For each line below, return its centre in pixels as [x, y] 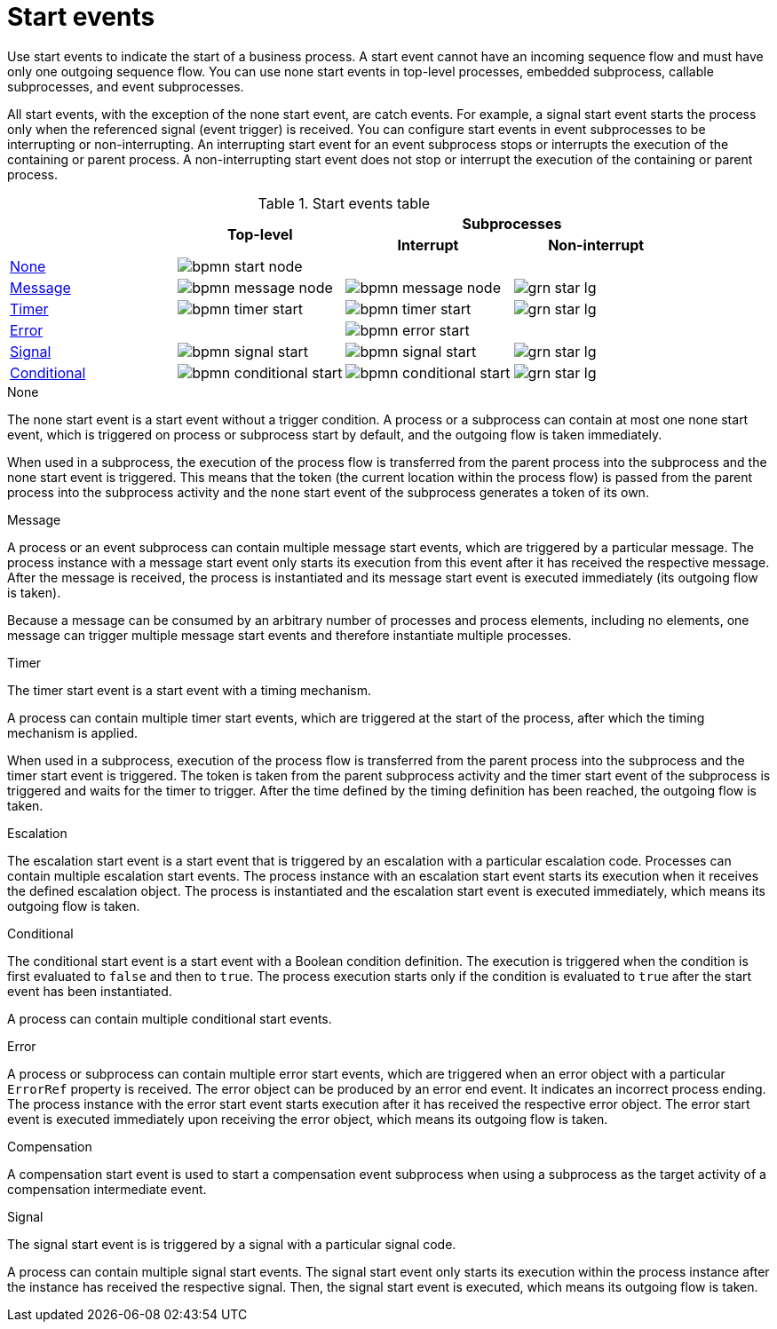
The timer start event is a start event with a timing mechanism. [189, 690]
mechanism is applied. [73, 732]
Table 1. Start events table [344, 203]
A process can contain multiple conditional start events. [170, 1018]
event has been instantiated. [90, 991]
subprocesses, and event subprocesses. [126, 86]
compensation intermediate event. [107, 1189]
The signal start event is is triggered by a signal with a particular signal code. [232, 1244]
